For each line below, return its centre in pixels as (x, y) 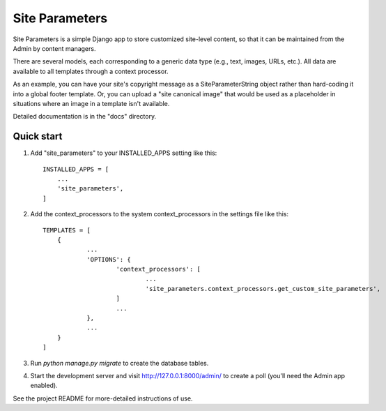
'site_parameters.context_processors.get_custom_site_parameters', (263, 289)
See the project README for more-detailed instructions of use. (103, 398)
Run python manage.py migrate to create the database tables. (119, 363)
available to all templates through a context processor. (91, 71)
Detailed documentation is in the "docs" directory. (85, 117)
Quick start (38, 136)
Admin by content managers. (54, 48)
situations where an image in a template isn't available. (91, 103)
